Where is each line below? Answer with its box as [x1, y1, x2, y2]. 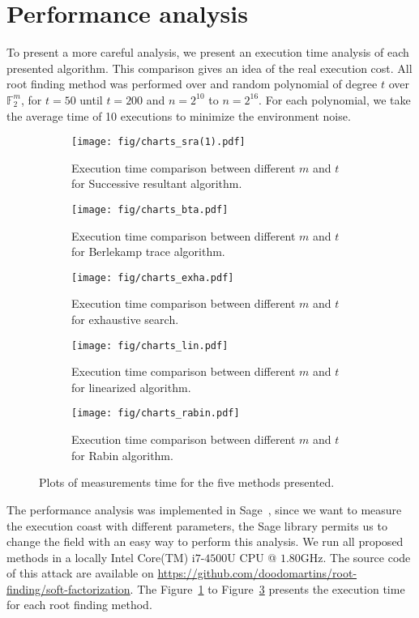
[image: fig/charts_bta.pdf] [71, 203, 229, 215]
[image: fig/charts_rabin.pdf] [71, 407, 240, 420]
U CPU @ [227, 548, 277, 565]
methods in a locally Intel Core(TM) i [6, 548, 195, 565]
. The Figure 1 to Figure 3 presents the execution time [130, 580, 405, 597]
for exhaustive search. [71, 311, 179, 328]
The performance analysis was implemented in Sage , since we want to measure [6, 501, 402, 518]
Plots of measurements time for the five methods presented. [39, 474, 335, 491]
